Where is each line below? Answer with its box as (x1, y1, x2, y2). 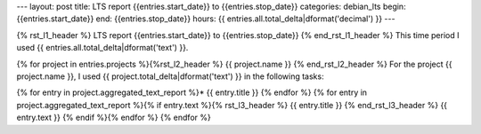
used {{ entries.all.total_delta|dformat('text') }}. (16, 43, 189, 53)
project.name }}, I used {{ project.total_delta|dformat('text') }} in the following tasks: (16, 71, 324, 82)
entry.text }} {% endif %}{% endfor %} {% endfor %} (16, 112, 211, 123)
